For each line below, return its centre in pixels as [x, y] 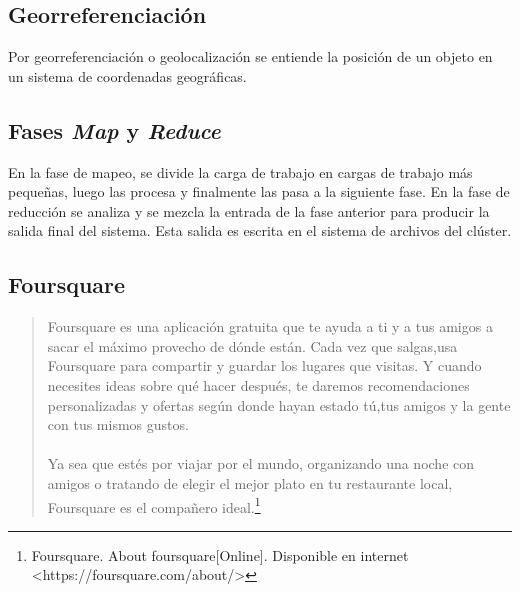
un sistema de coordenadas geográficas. [127, 75]
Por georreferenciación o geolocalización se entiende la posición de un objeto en [250, 56]
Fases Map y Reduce [114, 129]
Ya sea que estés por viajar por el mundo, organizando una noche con [261, 463]
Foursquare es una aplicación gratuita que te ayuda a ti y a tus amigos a [270, 326]
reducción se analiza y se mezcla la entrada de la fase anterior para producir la [249, 210]
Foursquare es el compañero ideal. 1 [154, 505]
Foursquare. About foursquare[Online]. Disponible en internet [220, 554]
